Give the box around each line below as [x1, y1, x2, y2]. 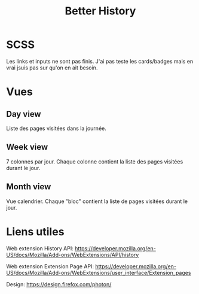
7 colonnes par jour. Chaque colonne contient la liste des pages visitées [6, 157, 183, 165]
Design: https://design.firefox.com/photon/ [6, 280, 112, 288]
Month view [6, 181, 51, 192]
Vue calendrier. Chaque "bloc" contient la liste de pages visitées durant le [6, 198, 188, 205]
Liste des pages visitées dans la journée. [6, 125, 106, 132]
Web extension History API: [6, 244, 74, 252]
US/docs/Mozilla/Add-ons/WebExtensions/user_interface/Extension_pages [6, 269, 191, 276]
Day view [6, 109, 41, 119]
